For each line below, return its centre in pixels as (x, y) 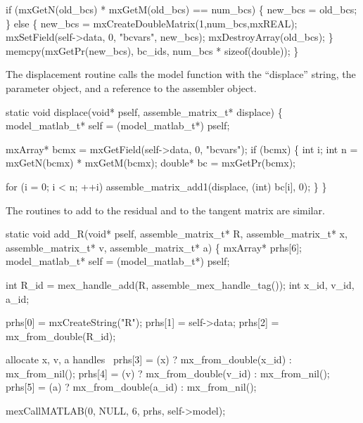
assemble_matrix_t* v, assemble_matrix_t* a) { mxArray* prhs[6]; (154, 247)
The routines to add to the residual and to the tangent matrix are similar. (165, 210)
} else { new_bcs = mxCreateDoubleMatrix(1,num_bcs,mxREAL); (152, 23)
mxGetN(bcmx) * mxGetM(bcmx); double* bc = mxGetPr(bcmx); (151, 163)
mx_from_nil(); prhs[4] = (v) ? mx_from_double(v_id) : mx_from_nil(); (168, 373)
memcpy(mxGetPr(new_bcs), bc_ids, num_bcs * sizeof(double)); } (152, 50)
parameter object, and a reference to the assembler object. (131, 87)
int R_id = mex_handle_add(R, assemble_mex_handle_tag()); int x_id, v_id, (180, 284)
